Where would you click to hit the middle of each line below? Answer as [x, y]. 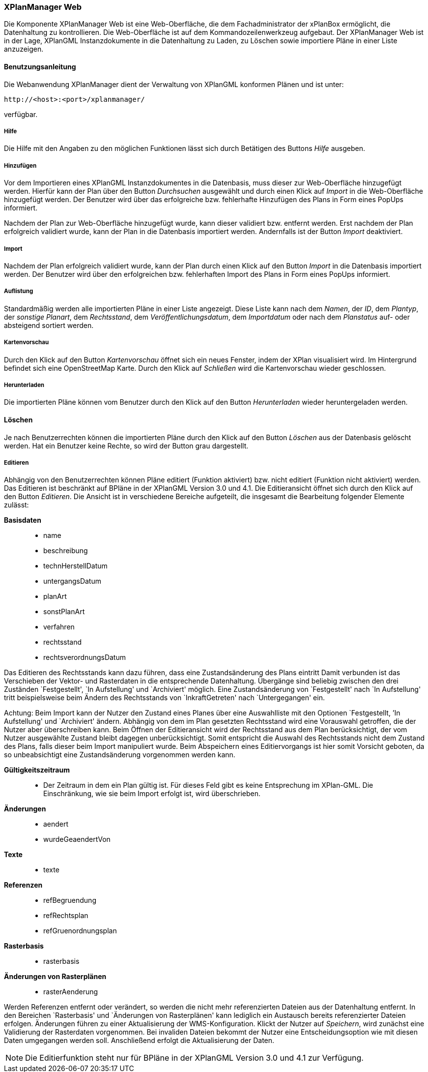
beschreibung [66, 551]
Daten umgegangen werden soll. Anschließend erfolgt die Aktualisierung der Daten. [139, 1041]
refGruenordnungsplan [80, 931]
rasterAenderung [71, 992]
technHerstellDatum [75, 566]
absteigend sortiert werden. [49, 325]
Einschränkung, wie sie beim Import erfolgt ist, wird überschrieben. [152, 794]
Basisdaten [23, 520]
